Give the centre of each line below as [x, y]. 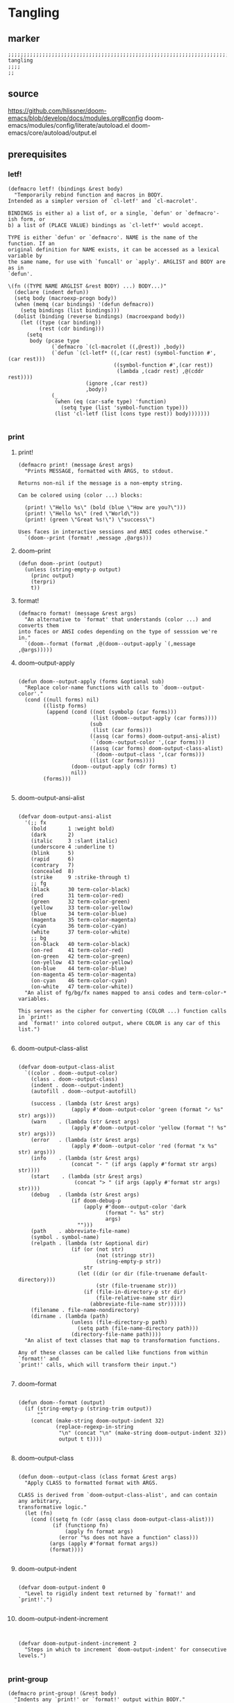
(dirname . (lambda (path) [70, 1316]
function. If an [31, 243]
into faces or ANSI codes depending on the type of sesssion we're [117, 631]
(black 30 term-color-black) [81, 889]
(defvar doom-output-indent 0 [62, 1587]
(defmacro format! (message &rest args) [77, 613]
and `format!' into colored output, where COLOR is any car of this [119, 1023]
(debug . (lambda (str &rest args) [85, 1195]
